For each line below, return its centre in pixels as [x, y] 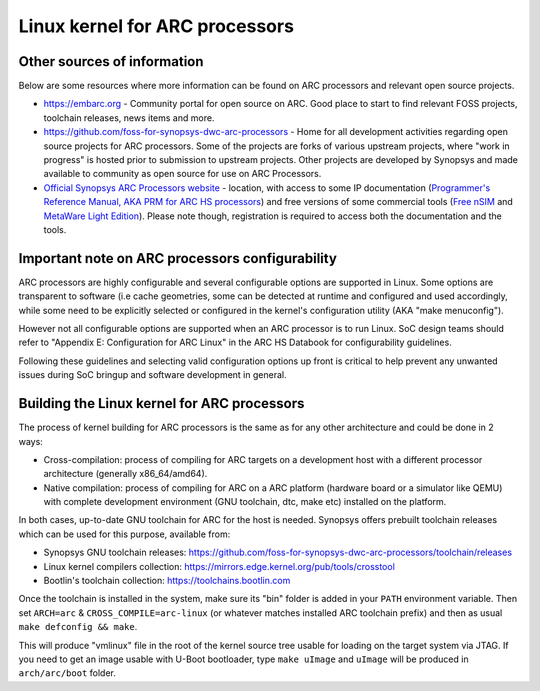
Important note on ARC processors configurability [177, 258]
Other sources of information [111, 61]
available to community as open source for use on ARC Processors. [182, 174]
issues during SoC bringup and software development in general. [152, 375]
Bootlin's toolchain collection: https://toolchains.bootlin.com [167, 581]
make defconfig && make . [78, 627]
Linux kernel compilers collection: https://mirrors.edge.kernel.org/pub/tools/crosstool [219, 566]
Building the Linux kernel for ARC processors [161, 403]
